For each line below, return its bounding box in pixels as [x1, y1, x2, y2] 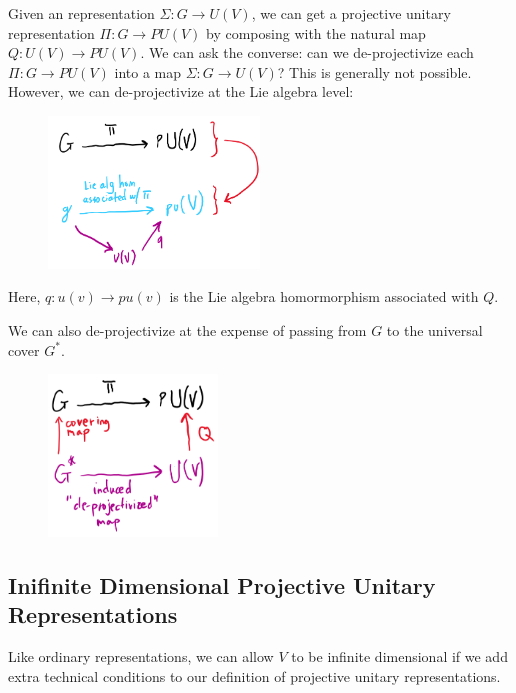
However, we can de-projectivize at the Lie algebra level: [8, 81, 354, 102]
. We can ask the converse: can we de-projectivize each [140, 42, 474, 63]
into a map [114, 61, 181, 82]
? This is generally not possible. [277, 61, 472, 82]
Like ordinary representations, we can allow [8, 646, 274, 667]
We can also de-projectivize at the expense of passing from [8, 319, 367, 340]
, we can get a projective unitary [251, 3, 451, 23]
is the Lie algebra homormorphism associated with [169, 286, 479, 307]
